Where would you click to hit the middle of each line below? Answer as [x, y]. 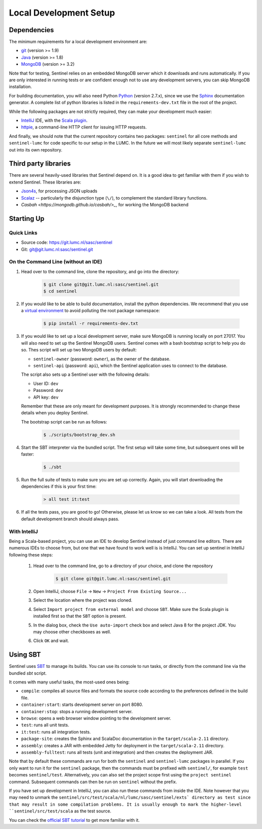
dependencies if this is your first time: [59, 486]
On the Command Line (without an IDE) [56, 262]
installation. [20, 87]
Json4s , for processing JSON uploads [59, 191]
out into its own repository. [36, 150]
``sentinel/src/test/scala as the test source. [60, 811]
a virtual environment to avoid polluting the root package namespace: [90, 311]
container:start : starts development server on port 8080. [82, 705]
